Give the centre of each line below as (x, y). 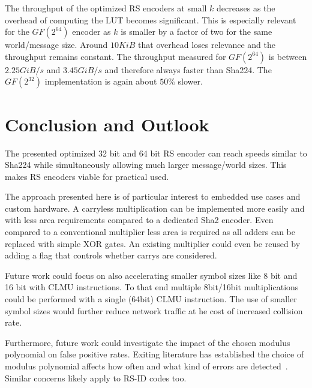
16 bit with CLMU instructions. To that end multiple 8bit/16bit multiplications (152, 287)
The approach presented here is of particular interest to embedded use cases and (153, 196)
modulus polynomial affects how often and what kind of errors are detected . (146, 366)
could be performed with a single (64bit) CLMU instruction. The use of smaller (151, 299)
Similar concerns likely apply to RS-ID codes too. (96, 378)
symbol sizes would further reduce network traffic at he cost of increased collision (154, 310)
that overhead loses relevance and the (207, 45)
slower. (190, 81)
